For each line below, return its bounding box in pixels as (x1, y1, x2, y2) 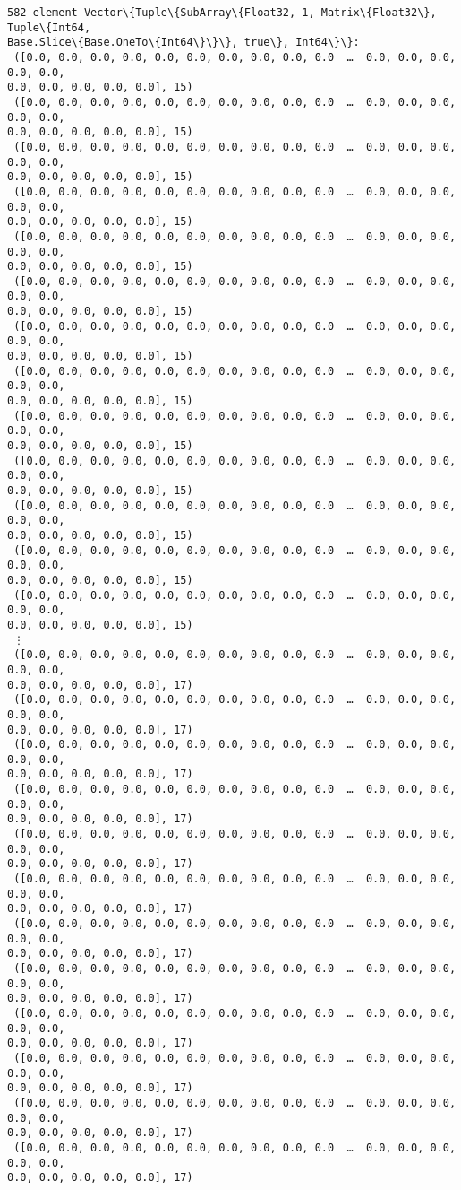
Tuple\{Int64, (7, 21, 91, 34)
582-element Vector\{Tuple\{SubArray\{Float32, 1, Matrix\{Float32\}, (7, 6, 437, 19)
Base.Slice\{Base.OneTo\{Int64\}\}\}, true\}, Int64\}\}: (7, 36, 360, 49)
